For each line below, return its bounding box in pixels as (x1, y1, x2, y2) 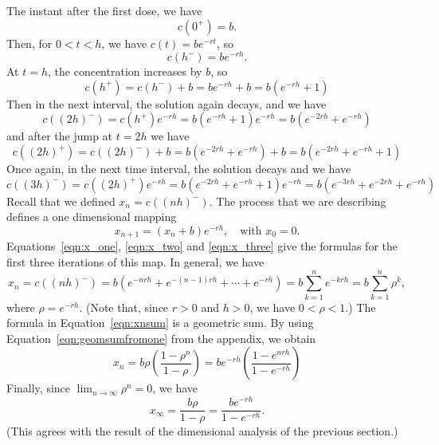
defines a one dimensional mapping (6, 208, 177, 225)
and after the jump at (6, 128, 113, 144)
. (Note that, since (79, 298, 169, 315)
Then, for (6, 34, 53, 51)
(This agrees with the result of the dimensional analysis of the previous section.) (6, 423, 398, 439)
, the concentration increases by (48, 63, 202, 80)
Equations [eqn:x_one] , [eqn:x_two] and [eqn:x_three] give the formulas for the (6, 238, 398, 254)
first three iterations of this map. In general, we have (6, 253, 265, 270)
